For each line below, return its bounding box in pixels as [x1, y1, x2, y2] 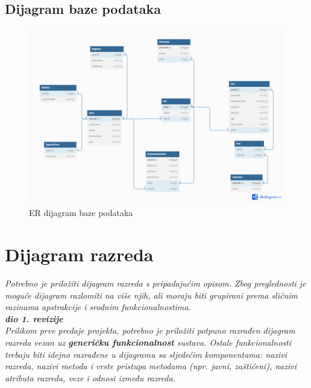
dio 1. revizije [5, 312, 63, 325]
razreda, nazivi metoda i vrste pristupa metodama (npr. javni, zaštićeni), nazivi [5, 360, 297, 372]
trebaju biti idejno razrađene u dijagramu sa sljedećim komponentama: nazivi [5, 348, 287, 360]
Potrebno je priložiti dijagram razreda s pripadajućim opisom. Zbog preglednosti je [5, 277, 306, 290]
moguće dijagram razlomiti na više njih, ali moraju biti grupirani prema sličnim [5, 288, 298, 301]
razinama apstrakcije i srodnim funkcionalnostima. [5, 301, 191, 313]
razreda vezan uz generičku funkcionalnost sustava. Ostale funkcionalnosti [5, 336, 292, 348]
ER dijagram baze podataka [29, 206, 133, 219]
